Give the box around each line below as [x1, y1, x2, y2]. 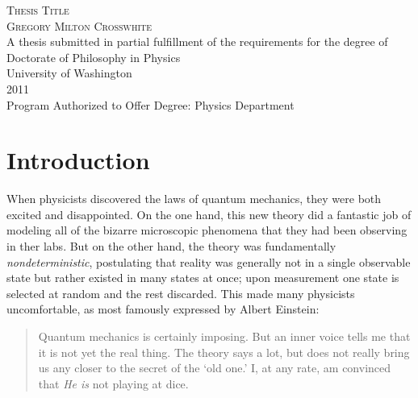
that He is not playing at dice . [38, 375, 189, 392]
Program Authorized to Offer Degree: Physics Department [6, 96, 295, 113]
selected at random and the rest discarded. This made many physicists [6, 284, 355, 301]
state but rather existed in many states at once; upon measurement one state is [6, 269, 399, 286]
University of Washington [6, 64, 132, 81]
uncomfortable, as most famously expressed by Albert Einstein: [6, 301, 320, 317]
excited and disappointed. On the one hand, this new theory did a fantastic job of [6, 205, 412, 222]
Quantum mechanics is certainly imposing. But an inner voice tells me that [38, 328, 411, 345]
